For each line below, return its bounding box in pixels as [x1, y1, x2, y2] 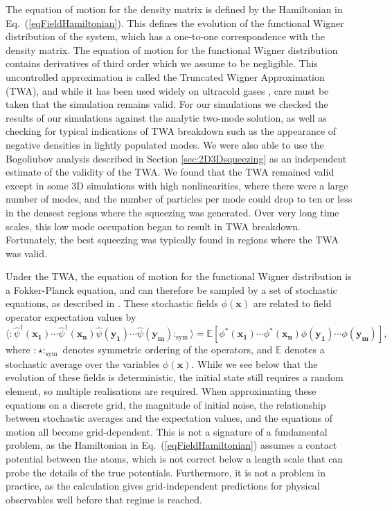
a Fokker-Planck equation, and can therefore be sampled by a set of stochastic [6, 282, 337, 297]
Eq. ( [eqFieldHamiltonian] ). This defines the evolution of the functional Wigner [6, 15, 344, 30]
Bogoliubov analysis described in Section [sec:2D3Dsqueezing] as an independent [6, 151, 347, 165]
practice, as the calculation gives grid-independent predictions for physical [6, 479, 320, 493]
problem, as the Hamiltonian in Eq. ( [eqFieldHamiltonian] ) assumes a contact [6, 438, 337, 452]
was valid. [6, 245, 47, 260]
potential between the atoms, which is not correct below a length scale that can [6, 451, 344, 465]
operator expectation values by [6, 310, 136, 324]
